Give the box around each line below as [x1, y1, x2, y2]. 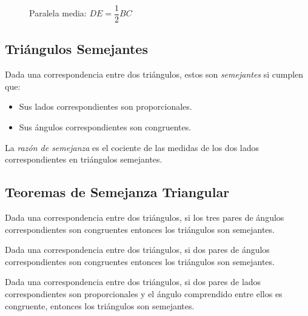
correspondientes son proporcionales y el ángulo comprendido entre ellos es [5, 287, 283, 300]
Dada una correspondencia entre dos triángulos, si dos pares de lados [5, 275, 261, 288]
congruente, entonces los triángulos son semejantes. [5, 299, 195, 312]
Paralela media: [29, 7, 87, 19]
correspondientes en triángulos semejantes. [5, 153, 162, 166]
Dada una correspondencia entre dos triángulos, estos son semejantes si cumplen [5, 68, 304, 81]
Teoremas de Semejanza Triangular [5, 183, 230, 201]
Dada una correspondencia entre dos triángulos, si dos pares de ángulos [5, 243, 270, 256]
